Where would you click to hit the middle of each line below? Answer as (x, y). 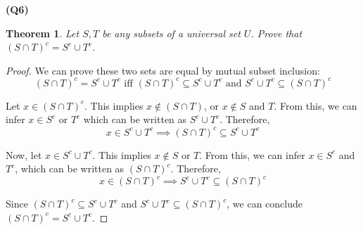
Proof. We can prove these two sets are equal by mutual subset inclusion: (163, 70)
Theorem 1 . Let (43, 33)
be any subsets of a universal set (171, 33)
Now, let (24, 154)
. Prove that (276, 33)
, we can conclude (265, 204)
